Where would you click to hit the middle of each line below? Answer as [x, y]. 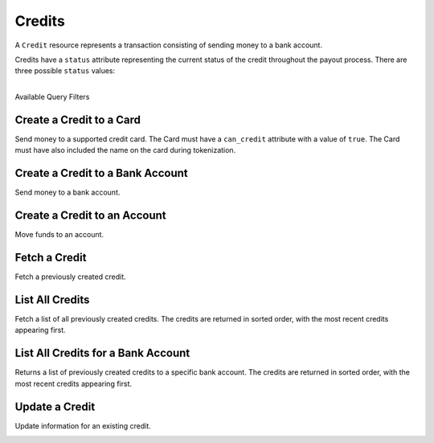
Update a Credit [55, 406]
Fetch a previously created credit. [70, 277]
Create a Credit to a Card [78, 119]
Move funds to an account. [59, 235]
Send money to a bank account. [68, 192]
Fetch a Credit [51, 258]
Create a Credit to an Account [90, 216]
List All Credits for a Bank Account [102, 353]
